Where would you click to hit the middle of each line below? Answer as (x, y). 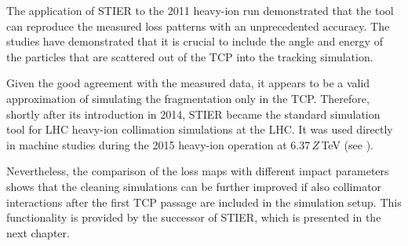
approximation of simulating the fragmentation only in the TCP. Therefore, (188, 98)
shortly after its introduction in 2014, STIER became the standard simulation (193, 114)
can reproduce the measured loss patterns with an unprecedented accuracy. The (198, 26)
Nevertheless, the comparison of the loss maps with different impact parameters (198, 171)
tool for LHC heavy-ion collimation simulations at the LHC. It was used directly (200, 129)
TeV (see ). (347, 144)
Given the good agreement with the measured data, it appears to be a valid (188, 83)
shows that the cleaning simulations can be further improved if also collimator (194, 186)
